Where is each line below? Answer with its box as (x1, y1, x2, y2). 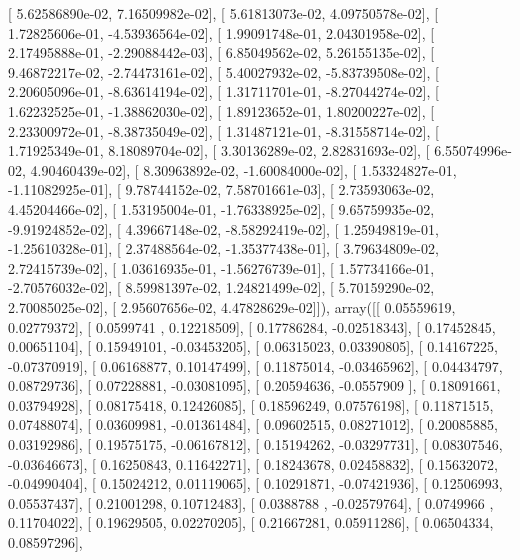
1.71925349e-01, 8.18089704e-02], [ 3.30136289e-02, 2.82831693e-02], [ (8, 140, 430, 161)
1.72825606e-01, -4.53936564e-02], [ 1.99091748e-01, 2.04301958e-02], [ (8, 22, 435, 43)
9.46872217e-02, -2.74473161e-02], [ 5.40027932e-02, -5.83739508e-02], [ (8, 61, 439, 82)
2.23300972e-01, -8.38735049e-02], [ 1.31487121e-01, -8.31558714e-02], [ (8, 120, 439, 141)
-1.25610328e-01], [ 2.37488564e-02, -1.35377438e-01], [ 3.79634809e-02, (8, 238, 439, 259)
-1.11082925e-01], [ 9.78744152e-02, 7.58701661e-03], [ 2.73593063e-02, (8, 179, 435, 200)
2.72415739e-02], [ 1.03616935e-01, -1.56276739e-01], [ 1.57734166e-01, (8, 257, 435, 278)
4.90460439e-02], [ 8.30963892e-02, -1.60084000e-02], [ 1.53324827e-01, (30, 159, 457, 180)
